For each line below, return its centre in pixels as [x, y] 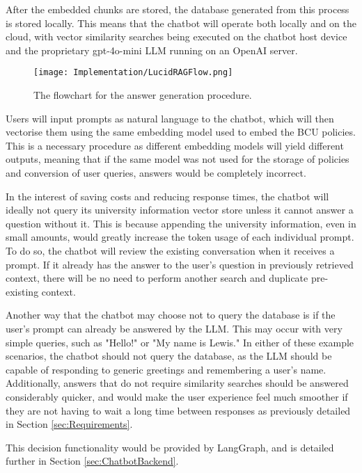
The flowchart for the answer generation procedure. [143, 95]
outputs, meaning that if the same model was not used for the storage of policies [178, 159]
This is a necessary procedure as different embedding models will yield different [175, 145]
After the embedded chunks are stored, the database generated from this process [178, 9]
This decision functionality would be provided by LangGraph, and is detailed [170, 447]
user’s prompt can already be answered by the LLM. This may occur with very [174, 328]
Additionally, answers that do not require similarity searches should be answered [177, 383]
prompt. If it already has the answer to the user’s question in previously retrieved [180, 264]
